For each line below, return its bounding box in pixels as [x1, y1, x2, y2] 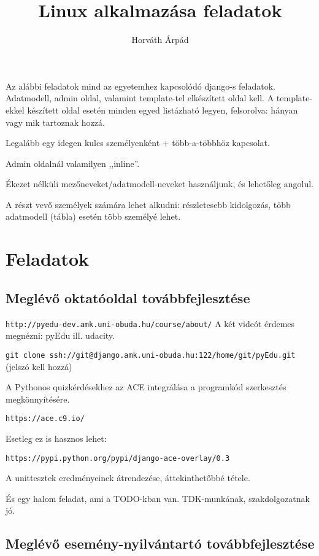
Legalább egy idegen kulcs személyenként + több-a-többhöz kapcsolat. [6, 136, 270, 149]
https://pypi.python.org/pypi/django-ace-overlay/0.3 [6, 454, 230, 463]
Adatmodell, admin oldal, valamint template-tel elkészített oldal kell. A [6, 91, 274, 104]
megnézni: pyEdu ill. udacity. [6, 329, 115, 342]
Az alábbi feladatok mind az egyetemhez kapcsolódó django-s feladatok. [6, 79, 275, 92]
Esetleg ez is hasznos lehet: [6, 431, 107, 444]
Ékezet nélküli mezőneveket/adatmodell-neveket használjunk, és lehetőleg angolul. [6, 177, 313, 190]
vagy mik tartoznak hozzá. [6, 115, 105, 128]
